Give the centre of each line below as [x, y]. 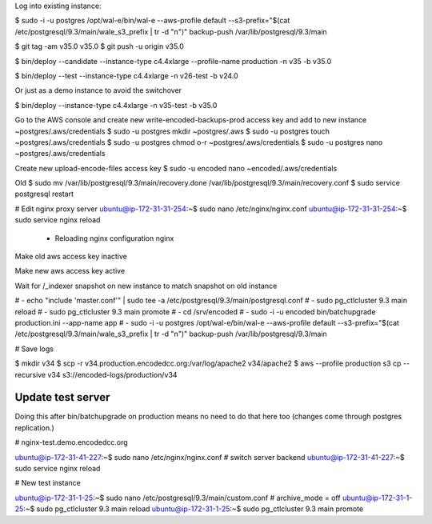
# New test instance [48, 483]
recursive [30, 374]
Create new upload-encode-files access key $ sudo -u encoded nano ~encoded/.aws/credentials [176, 168]
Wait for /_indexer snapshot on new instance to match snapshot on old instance [146, 286]
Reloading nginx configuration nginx [114, 238]
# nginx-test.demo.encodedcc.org [71, 442]
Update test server [62, 397]
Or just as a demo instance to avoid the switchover [98, 90]
